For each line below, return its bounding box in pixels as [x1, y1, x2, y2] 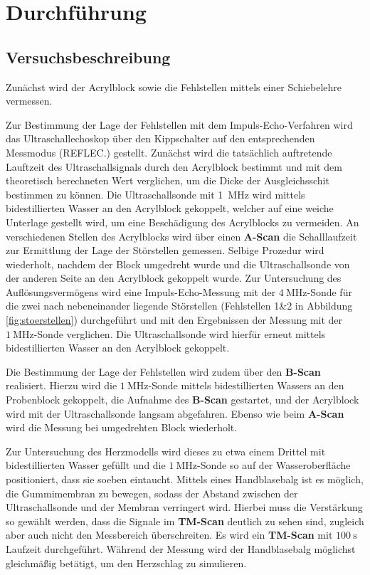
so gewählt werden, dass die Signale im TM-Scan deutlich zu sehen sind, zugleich [6, 513, 364, 528]
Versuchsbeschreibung [6, 46, 171, 68]
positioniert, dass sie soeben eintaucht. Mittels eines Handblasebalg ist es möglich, [6, 472, 364, 487]
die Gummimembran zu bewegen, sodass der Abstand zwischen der [6, 485, 298, 500]
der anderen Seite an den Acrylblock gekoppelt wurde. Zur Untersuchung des [6, 270, 342, 285]
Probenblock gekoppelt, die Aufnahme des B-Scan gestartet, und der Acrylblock [6, 392, 359, 407]
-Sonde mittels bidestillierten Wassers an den [148, 378, 344, 393]
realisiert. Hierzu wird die [6, 378, 117, 393]
